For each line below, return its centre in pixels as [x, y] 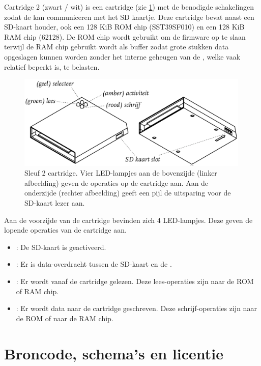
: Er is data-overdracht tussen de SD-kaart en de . [94, 264]
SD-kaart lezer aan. [55, 203]
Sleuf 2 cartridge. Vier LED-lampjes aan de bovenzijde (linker [121, 173]
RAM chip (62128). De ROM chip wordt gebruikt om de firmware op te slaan [125, 36]
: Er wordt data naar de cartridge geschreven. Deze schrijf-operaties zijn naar [136, 308]
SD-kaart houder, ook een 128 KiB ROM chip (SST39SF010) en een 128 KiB [124, 27]
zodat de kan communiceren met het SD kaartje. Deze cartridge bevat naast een [129, 17]
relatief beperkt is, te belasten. [52, 66]
